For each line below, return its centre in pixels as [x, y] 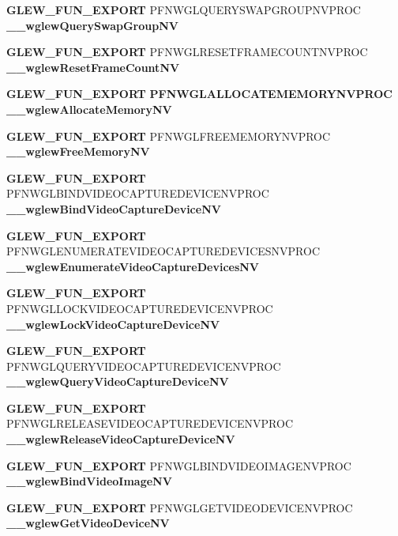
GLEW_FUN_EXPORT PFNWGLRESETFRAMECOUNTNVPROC [187, 52]
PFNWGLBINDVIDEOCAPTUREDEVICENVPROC [138, 193]
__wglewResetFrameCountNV [93, 67]
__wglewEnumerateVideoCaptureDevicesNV [133, 266]
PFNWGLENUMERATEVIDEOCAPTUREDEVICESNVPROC [163, 251]
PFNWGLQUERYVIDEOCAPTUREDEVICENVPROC [144, 366]
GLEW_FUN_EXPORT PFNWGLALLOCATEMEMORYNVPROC [199, 94]
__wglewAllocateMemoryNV [89, 109]
